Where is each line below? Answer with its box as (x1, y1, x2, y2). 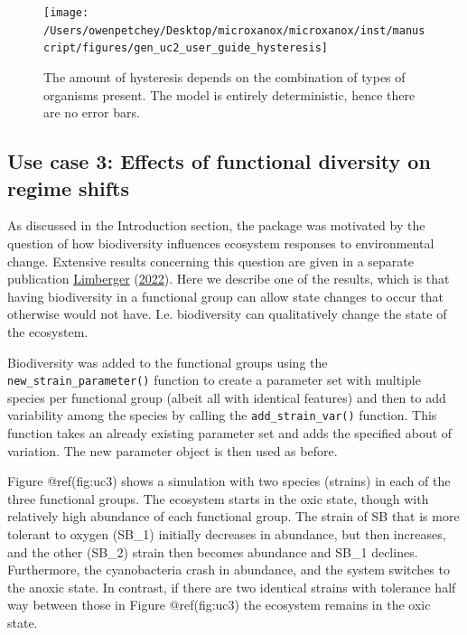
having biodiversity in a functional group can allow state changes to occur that (7, 286, 444, 305)
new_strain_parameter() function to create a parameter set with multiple (7, 370, 421, 389)
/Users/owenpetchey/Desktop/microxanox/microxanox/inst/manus (43, 23, 425, 37)
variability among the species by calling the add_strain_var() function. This (7, 406, 437, 425)
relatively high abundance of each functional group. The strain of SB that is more (7, 507, 460, 526)
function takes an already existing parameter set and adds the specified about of (7, 424, 453, 442)
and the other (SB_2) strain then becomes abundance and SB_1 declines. (7, 542, 418, 561)
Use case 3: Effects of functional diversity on (7, 147, 431, 175)
